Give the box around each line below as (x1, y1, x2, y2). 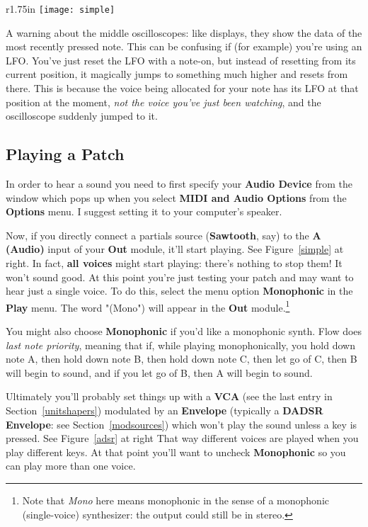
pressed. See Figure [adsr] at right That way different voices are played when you (6, 431, 359, 446)
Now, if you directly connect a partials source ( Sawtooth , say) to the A (6, 227, 321, 242)
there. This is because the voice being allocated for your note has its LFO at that (6, 81, 359, 96)
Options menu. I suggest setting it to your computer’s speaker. (6, 204, 282, 219)
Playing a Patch (6, 143, 125, 165)
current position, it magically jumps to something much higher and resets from (6, 67, 348, 81)
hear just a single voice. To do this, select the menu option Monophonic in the (6, 283, 353, 298)
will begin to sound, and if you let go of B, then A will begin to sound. (6, 365, 313, 380)
